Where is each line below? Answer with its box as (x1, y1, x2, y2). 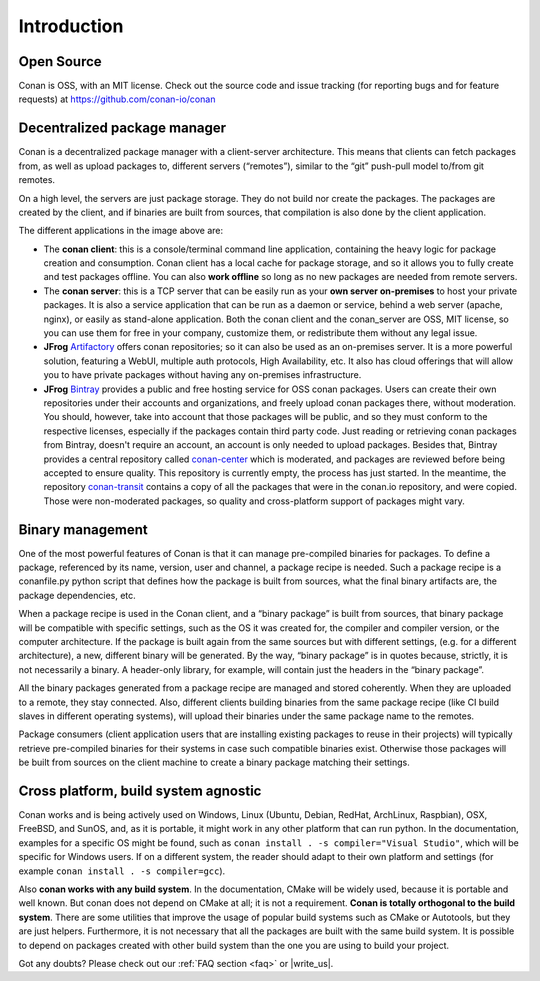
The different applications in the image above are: (18, 225, 224, 237)
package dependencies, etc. (18, 589, 137, 601)
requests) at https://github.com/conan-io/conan (18, 93, 216, 105)
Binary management (18, 521, 149, 538)
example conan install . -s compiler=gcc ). (18, 865, 226, 877)
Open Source (18, 53, 102, 70)
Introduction (18, 15, 124, 37)
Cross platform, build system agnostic (18, 782, 262, 799)
